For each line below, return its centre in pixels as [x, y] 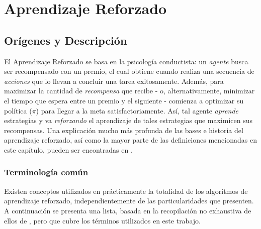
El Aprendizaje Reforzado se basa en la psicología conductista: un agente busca [126, 61]
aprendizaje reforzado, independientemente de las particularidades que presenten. [129, 201]
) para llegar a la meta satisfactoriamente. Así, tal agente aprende [137, 110]
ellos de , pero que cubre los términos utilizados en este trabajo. [102, 220]
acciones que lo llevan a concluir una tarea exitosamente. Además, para [114, 81]
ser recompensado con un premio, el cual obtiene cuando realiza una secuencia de [129, 71]
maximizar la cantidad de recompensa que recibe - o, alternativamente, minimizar [129, 91]
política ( [18, 110]
